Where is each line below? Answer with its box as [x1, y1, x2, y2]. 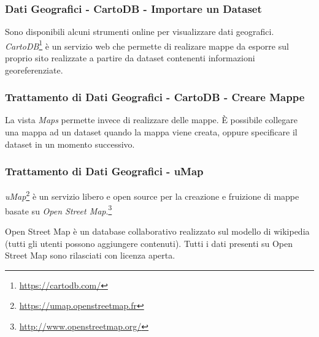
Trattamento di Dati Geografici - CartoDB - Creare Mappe [5, 89, 305, 105]
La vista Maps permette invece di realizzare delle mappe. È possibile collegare [5, 113, 298, 126]
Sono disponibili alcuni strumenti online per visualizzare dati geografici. [5, 25, 274, 38]
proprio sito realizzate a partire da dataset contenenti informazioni [5, 51, 255, 64]
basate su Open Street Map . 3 [5, 202, 112, 217]
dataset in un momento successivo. [5, 137, 135, 150]
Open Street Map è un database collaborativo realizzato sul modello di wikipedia [5, 224, 310, 237]
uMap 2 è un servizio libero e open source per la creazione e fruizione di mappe [5, 188, 299, 203]
